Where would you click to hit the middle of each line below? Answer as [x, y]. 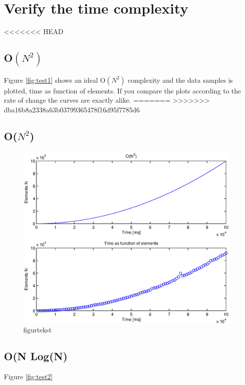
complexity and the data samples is [180, 80]
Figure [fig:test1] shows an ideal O [55, 80]
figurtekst [38, 330]
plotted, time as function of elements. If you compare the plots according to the [122, 90]
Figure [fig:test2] [28, 376]
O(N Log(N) [36, 356]
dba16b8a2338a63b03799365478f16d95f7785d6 [72, 109]
